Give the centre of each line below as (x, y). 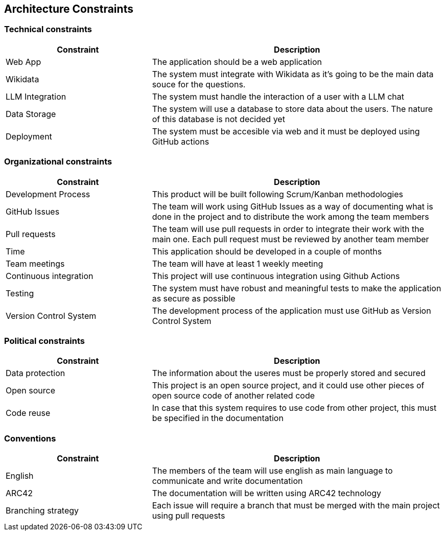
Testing (20, 293)
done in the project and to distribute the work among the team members (290, 216)
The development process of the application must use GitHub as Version (291, 310)
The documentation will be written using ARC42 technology (267, 493)
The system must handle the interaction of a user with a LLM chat (278, 96)
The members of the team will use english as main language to (272, 471)
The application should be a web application (237, 62)
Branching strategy (42, 511)
